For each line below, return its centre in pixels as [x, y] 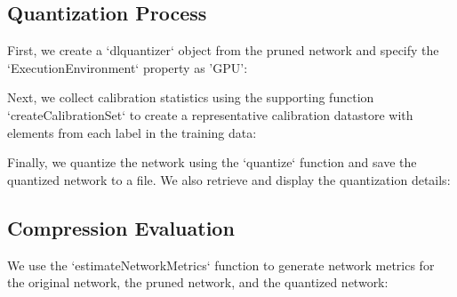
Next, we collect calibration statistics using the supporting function [191, 97]
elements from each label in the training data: [132, 132]
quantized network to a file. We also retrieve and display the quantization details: [229, 179]
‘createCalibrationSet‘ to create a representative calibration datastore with [210, 114]
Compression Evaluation [121, 227]
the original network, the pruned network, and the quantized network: [198, 282]
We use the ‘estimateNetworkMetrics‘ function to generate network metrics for [221, 265]
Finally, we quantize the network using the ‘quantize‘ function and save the [212, 162]
